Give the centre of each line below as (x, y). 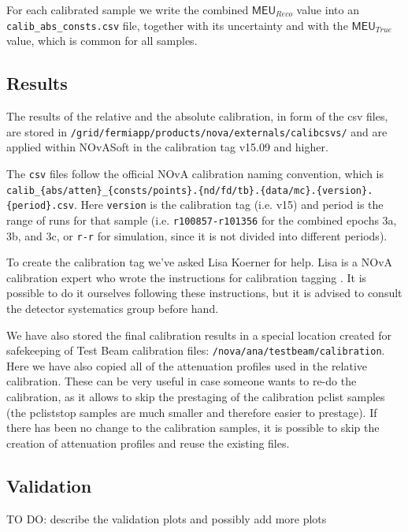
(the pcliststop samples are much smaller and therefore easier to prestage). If (192, 412)
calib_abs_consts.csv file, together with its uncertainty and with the (177, 25)
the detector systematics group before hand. (113, 308)
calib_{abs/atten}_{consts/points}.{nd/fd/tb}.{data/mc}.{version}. (190, 190)
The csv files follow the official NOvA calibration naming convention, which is (195, 173)
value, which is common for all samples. (102, 41)
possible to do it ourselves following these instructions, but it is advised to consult (204, 293)
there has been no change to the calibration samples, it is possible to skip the (193, 428)
